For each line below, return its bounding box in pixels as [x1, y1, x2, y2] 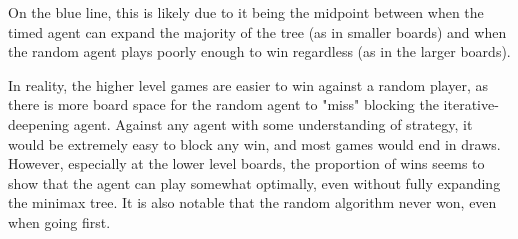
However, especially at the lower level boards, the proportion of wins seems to [8, 153, 485, 174]
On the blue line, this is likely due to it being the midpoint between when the [8, 2, 484, 22]
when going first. [8, 211, 111, 232]
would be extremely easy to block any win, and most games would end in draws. [8, 133, 501, 154]
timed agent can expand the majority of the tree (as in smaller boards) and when [8, 21, 507, 42]
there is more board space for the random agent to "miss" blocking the [8, 94, 439, 115]
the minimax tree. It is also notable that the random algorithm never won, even [8, 192, 497, 213]
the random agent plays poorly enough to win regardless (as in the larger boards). [8, 41, 511, 62]
